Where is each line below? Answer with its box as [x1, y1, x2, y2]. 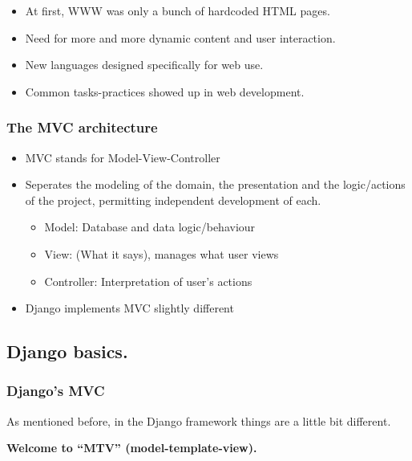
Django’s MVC [6, 381, 105, 401]
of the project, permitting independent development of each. [25, 191, 321, 208]
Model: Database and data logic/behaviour [44, 218, 256, 235]
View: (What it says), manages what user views [44, 245, 279, 262]
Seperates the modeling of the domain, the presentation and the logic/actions [25, 176, 406, 193]
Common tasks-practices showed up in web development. [25, 83, 305, 100]
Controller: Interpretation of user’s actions [44, 272, 252, 289]
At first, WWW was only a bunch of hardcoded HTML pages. [25, 2, 330, 18]
